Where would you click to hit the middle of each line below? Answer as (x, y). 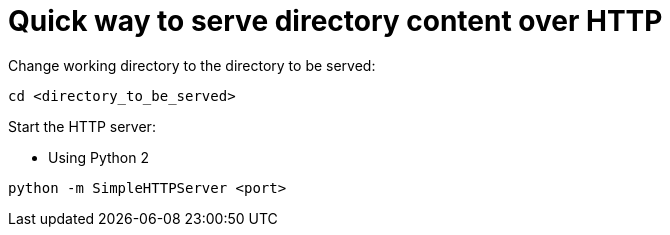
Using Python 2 (99, 157)
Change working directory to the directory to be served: (192, 65)
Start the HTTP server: (82, 126)
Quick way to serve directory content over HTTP (335, 21)
